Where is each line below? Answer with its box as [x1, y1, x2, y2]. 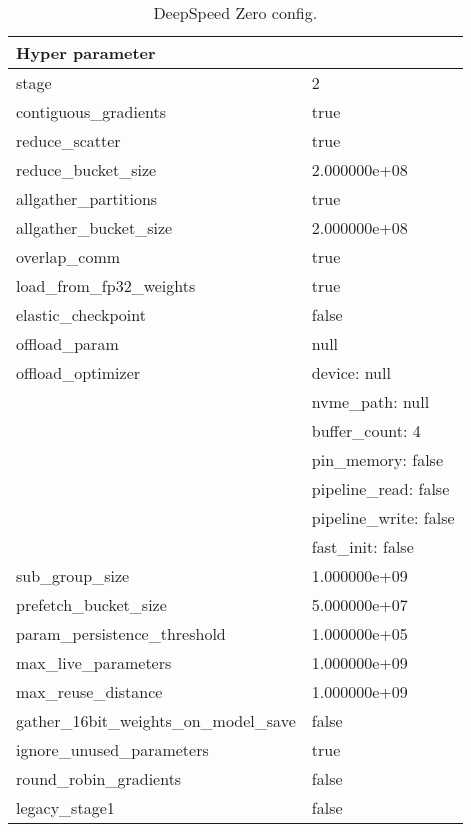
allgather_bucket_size [16, 216, 173, 239]
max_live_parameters [16, 651, 172, 674]
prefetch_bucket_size [16, 593, 167, 616]
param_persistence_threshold [16, 622, 226, 645]
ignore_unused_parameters [16, 738, 209, 761]
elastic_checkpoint [16, 303, 146, 326]
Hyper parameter [16, 41, 156, 64]
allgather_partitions [16, 187, 158, 210]
